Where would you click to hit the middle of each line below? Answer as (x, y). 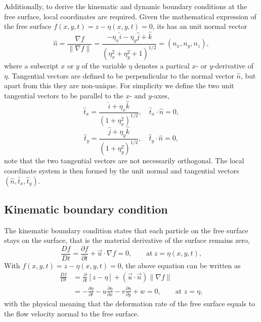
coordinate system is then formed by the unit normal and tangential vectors (122, 170)
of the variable (104, 66)
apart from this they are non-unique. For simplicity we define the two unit (119, 85)
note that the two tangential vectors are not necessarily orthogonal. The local (124, 160)
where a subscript (31, 66)
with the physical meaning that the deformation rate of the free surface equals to (130, 303)
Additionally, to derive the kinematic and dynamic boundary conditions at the (126, 6)
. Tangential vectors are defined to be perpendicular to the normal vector (121, 75)
